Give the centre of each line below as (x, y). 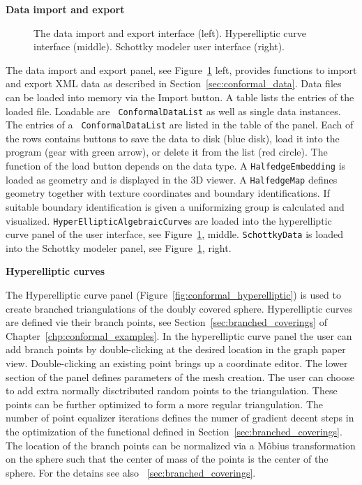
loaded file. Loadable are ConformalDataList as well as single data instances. (173, 111)
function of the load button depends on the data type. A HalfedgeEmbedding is (176, 166)
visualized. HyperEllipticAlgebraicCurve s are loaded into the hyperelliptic (169, 220)
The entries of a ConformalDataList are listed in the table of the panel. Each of (180, 125)
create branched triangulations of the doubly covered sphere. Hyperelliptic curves (179, 308)
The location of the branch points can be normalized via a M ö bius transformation (181, 445)
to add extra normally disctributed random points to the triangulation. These (172, 390)
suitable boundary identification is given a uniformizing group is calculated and (175, 206)
